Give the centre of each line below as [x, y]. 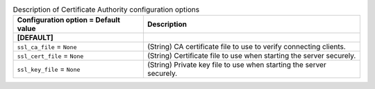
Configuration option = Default [69, 20]
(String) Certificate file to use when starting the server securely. [251, 56]
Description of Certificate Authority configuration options [106, 10]
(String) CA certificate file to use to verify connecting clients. [247, 47]
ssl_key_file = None [49, 69]
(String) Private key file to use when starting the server [236, 65]
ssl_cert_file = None [50, 56]
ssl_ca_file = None [47, 47]
